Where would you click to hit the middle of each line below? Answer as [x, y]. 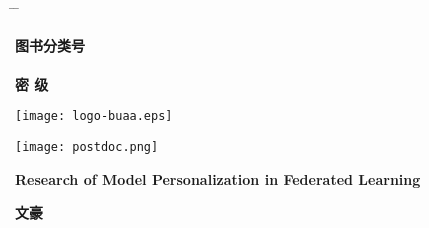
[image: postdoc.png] [87, 147]
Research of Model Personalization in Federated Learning [218, 178]
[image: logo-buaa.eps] [94, 116]
